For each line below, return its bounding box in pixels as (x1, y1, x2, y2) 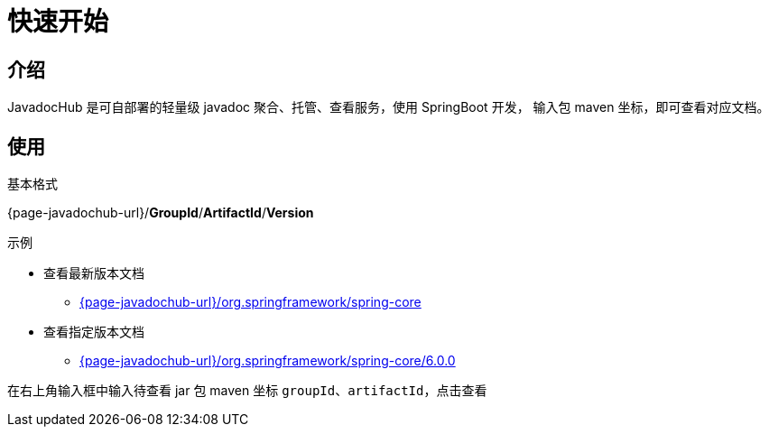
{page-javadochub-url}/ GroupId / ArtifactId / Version (7, 205, 314, 221)
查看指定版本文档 (43, 324, 144, 340)
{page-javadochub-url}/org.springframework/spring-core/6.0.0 (79, 353, 456, 369)
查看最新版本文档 (43, 265, 144, 282)
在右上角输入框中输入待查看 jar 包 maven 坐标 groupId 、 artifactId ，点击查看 (7, 383, 487, 399)
